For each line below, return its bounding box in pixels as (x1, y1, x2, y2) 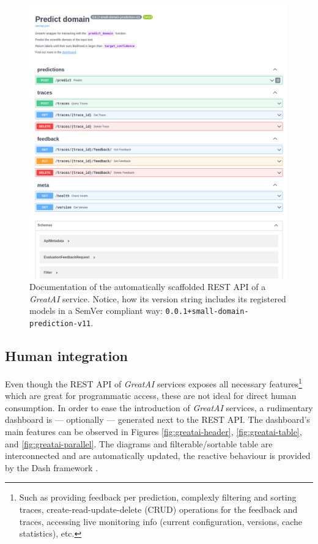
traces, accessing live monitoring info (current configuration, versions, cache (19, 515, 303, 527)
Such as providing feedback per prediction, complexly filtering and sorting (19, 491, 297, 504)
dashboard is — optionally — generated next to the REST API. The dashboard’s (5, 413, 310, 426)
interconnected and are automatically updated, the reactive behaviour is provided (5, 449, 311, 462)
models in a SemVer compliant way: (29, 304, 163, 317)
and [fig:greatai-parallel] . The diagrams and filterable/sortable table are (5, 437, 273, 450)
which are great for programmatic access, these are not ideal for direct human (5, 389, 297, 402)
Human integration (5, 346, 128, 365)
